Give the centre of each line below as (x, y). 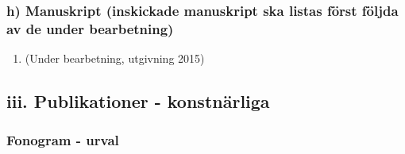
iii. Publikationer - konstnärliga (138, 101)
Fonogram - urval (63, 140)
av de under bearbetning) (90, 28)
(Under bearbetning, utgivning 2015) (115, 58)
